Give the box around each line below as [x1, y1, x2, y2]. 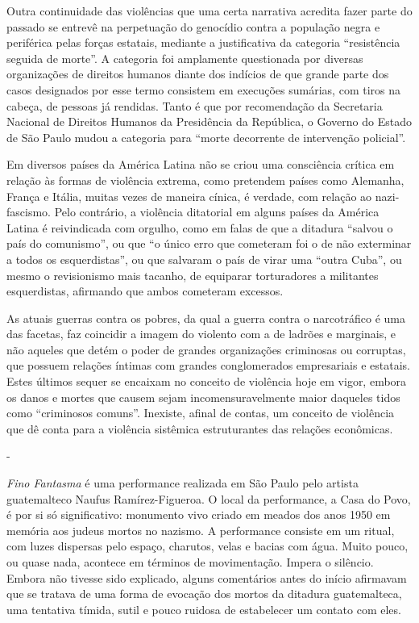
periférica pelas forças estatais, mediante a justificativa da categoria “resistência [6, 34, 400, 51]
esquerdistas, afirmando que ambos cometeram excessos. [6, 282, 284, 299]
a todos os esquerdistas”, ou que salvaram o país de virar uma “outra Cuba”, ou [6, 250, 402, 267]
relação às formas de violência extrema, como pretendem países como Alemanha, [6, 171, 404, 188]
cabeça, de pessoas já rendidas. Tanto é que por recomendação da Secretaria [6, 97, 383, 114]
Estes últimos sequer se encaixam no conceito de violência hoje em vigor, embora [6, 373, 407, 390]
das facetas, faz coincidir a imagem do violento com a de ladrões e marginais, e [6, 325, 396, 342]
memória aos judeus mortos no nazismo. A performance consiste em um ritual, [6, 521, 395, 538]
